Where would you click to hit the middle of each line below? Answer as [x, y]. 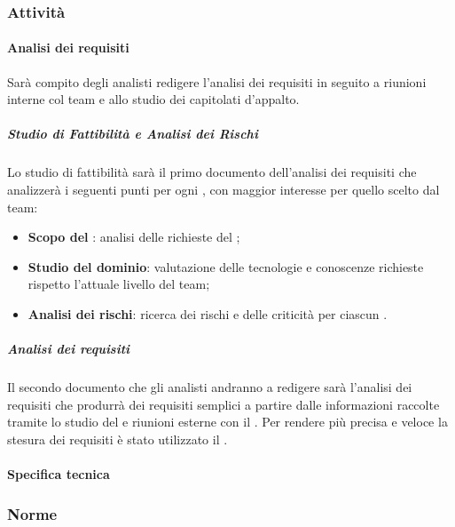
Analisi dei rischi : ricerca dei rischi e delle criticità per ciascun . [208, 313]
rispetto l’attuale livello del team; [119, 284]
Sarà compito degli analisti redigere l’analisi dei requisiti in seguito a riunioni [217, 81]
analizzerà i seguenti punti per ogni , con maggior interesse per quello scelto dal [224, 189]
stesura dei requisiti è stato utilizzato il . [118, 439]
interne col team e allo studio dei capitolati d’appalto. [153, 99]
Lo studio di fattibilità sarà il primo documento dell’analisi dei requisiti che [212, 172]
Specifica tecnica [59, 474]
